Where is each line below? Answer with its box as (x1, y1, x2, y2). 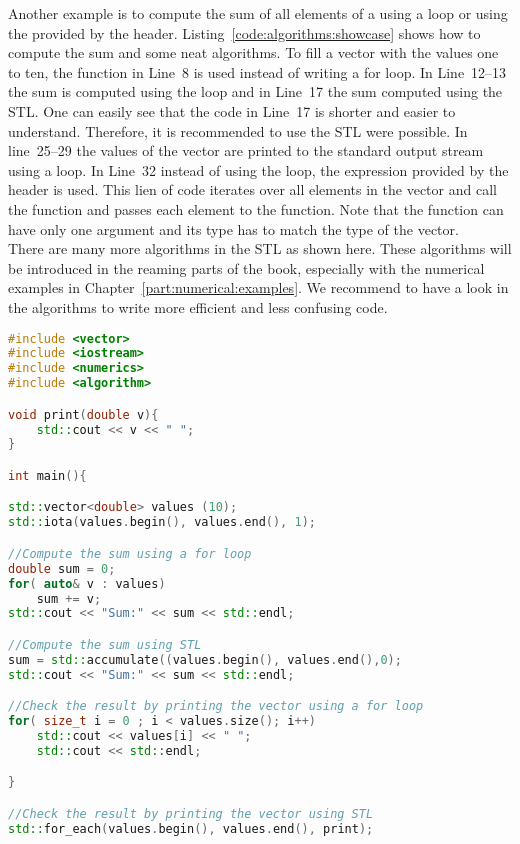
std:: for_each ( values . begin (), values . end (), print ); (8, 821, 374, 836)
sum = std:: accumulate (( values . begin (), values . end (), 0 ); (8, 652, 402, 667)
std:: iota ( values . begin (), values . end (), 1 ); (8, 515, 316, 530)
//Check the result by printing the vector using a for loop (8, 699, 424, 714)
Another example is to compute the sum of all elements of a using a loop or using (8, 3, 508, 23)
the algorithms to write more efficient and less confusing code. (8, 296, 388, 317)
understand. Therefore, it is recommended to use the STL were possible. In (8, 120, 468, 141)
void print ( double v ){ (8, 407, 159, 422)
